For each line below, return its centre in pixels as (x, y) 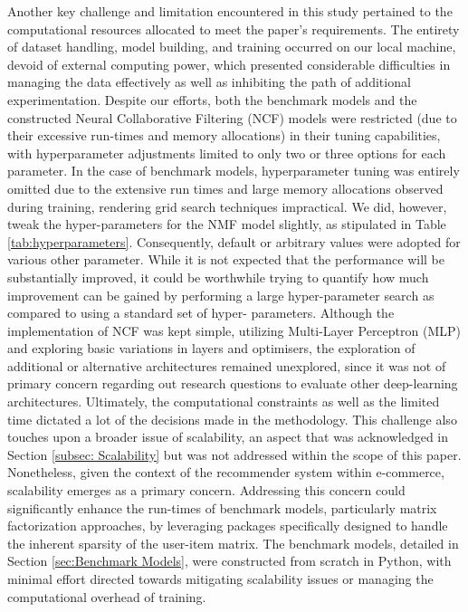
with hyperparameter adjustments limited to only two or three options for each (227, 153)
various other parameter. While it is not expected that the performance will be (226, 259)
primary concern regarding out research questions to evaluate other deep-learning (233, 383)
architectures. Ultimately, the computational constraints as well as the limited (224, 402)
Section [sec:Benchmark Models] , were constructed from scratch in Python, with (229, 561)
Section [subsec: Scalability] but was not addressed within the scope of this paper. (234, 454)
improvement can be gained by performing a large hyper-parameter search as (221, 295)
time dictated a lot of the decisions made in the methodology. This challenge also (232, 419)
